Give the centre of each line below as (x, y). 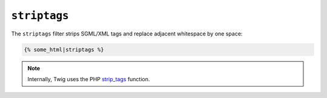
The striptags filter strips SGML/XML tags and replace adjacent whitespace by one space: (127, 34)
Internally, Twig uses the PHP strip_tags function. (89, 79)
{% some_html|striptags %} (64, 49)
